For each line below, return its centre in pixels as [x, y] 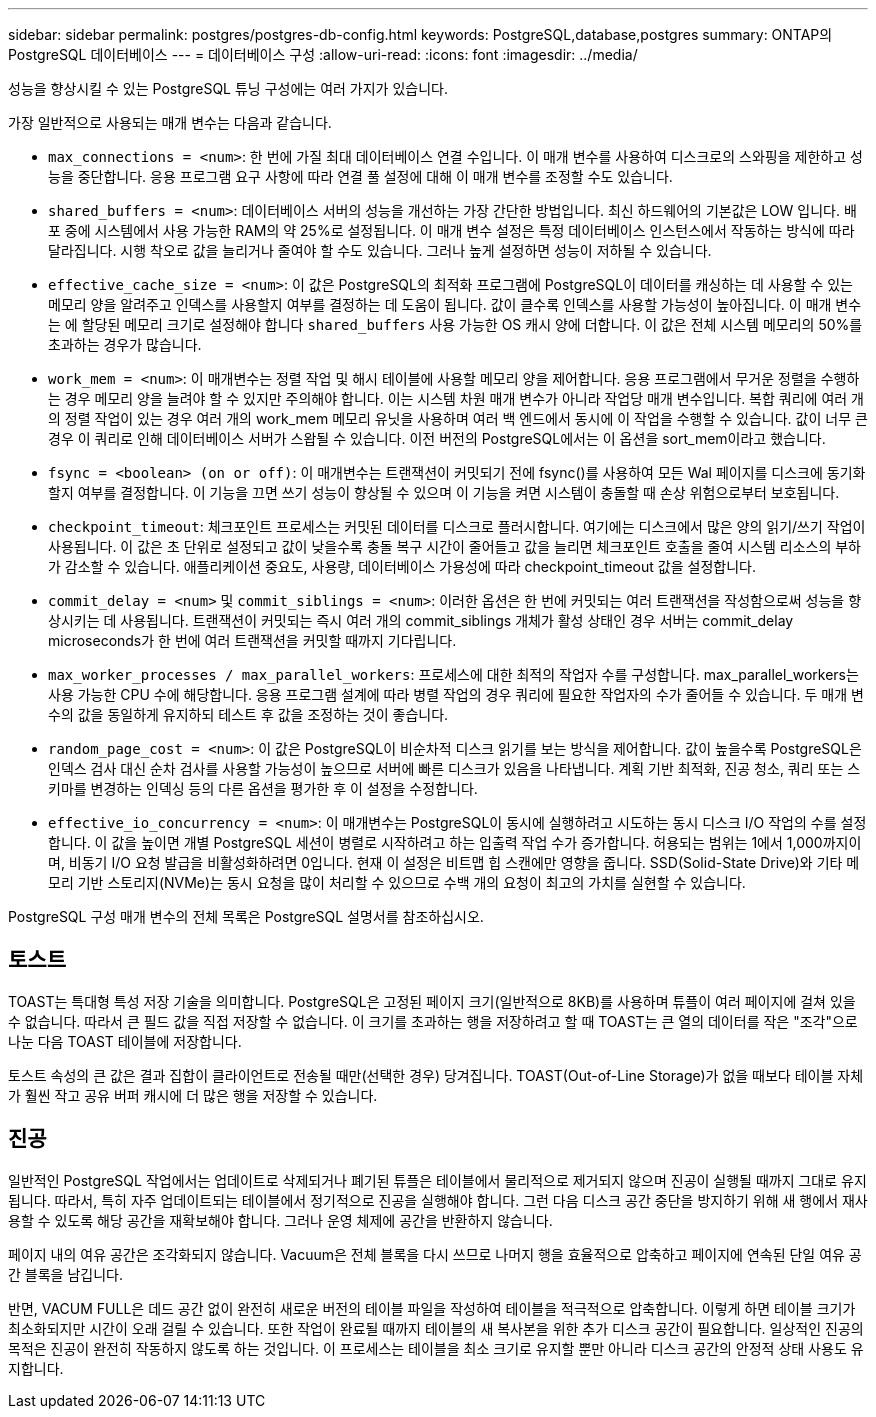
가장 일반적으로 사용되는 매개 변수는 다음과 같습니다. [170, 122]
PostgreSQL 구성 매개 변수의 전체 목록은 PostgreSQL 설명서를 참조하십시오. [246, 916]
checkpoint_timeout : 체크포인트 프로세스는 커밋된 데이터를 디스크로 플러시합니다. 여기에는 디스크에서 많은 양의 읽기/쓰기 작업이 [457, 526]
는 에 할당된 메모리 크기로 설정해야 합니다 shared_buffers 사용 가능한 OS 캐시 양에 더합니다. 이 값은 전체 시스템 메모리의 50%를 [455, 324]
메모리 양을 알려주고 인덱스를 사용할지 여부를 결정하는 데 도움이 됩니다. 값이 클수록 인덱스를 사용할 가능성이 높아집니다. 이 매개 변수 [455, 304]
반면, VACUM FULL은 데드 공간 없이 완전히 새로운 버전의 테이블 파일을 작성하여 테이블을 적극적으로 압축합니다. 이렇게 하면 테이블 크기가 [432, 1308]
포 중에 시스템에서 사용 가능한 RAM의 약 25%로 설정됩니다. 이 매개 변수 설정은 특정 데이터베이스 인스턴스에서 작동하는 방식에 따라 [451, 230]
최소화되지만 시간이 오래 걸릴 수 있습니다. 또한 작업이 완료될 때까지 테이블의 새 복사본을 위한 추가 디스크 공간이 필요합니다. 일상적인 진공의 [436, 1328]
